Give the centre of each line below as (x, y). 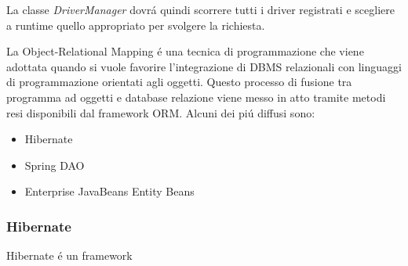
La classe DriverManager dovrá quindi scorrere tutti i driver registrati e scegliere (200, 9)
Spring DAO (55, 165)
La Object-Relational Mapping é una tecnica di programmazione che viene (185, 51)
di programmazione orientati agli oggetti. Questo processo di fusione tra (179, 82)
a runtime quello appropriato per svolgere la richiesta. (136, 25)
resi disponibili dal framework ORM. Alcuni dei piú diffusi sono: (161, 112)
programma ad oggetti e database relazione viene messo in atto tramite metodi (196, 97)
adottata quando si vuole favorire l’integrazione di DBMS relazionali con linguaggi (204, 66)
